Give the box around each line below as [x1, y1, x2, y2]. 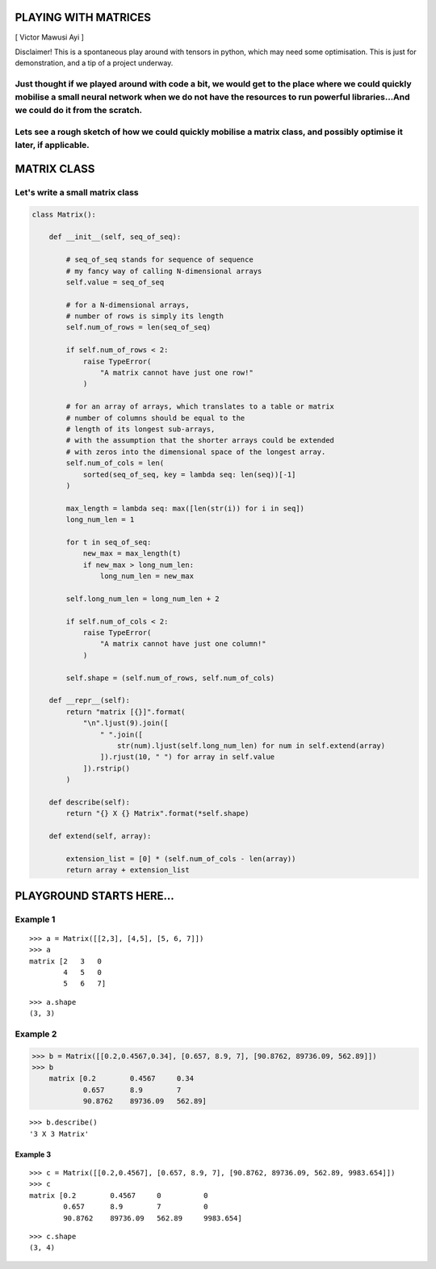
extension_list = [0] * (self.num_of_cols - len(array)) [65, 854, 296, 864]
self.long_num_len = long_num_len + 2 [65, 594, 220, 603]
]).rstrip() [82, 763, 131, 773]
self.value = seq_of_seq [65, 277, 165, 287]
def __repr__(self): [48, 695, 131, 705]
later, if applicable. [15, 140, 90, 151]
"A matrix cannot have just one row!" [99, 368, 254, 377]
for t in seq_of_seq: [65, 537, 152, 547]
